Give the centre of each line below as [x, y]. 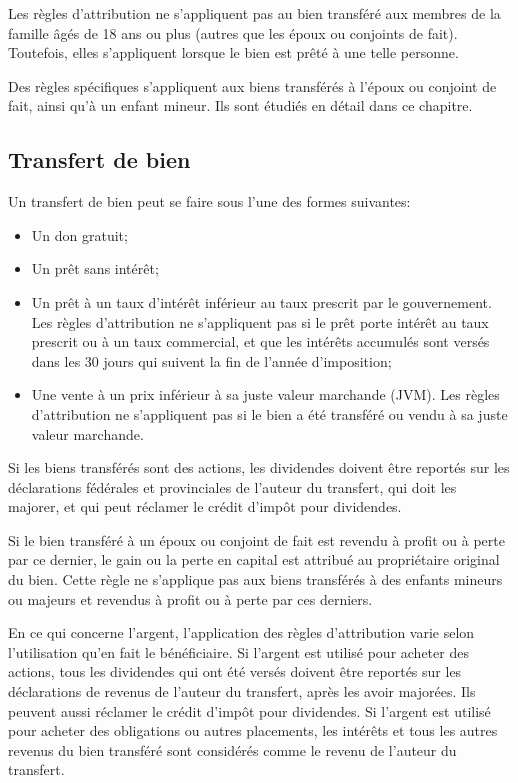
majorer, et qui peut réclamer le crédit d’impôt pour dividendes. [205, 506]
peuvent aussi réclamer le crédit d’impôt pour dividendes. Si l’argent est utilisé [249, 710]
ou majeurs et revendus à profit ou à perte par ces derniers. [190, 598]
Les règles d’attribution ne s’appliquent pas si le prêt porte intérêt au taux [260, 321]
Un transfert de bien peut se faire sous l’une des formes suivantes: [209, 201]
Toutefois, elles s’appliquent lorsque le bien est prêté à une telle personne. [233, 52]
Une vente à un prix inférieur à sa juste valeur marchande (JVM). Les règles [265, 394]
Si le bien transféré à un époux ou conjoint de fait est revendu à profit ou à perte [256, 539]
